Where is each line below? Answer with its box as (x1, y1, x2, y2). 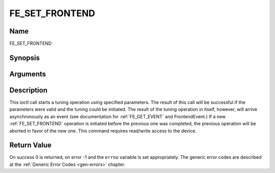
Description (9, 86, 48, 94)
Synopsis (9, 53, 40, 62)
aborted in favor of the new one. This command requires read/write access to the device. (9, 127, 197, 134)
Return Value (9, 141, 52, 150)
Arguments (9, 70, 46, 78)
